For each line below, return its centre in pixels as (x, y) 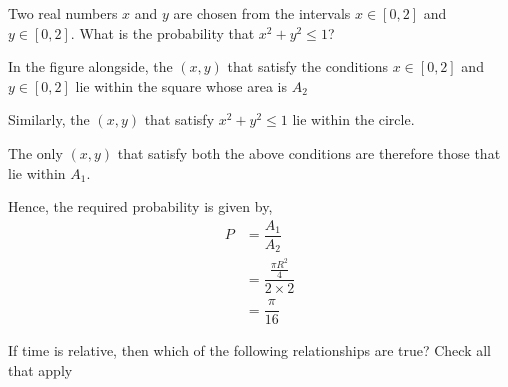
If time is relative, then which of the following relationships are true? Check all (249, 350)
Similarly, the (49, 119)
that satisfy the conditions (308, 66)
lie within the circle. (353, 119)
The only (35, 152)
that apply (40, 369)
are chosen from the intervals (262, 13)
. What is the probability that (162, 32)
